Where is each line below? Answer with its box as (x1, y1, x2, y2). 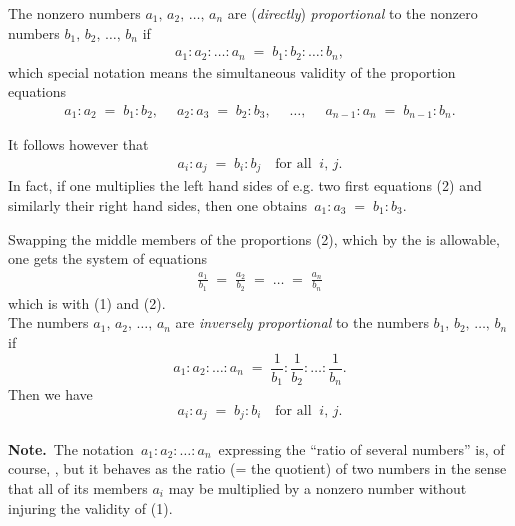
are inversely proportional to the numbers (175, 312, 429, 333)
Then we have (8, 384, 93, 405)
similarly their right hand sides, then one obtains (8, 195, 308, 216)
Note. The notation (8, 438, 134, 459)
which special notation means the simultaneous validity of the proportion (8, 61, 456, 82)
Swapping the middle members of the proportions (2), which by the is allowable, (8, 228, 500, 249)
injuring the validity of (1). (8, 497, 173, 518)
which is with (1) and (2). (8, 292, 166, 313)
